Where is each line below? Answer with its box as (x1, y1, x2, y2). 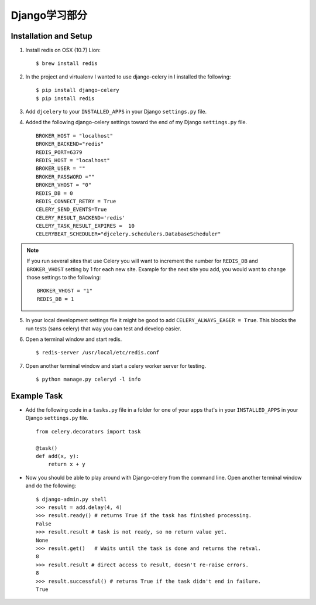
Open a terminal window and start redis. (25, 336, 122, 343)
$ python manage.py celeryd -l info (36, 376, 141, 383)
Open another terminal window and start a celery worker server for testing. (25, 362, 207, 369)
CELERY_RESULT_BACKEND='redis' (36, 214, 126, 221)
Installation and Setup (11, 31, 93, 41)
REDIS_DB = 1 (37, 296, 74, 302)
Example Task (11, 391, 63, 401)
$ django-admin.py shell (36, 495, 107, 503)
